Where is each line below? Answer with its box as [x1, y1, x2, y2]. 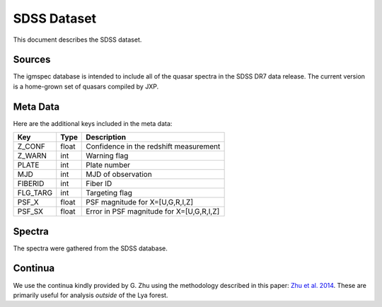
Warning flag [86, 151, 129, 161]
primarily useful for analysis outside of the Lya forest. [13, 291, 168, 299]
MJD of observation [86, 170, 152, 180]
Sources [13, 54, 51, 66]
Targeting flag [86, 188, 132, 198]
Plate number [86, 160, 131, 170]
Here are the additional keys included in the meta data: [13, 119, 173, 127]
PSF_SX [17, 207, 44, 216]
